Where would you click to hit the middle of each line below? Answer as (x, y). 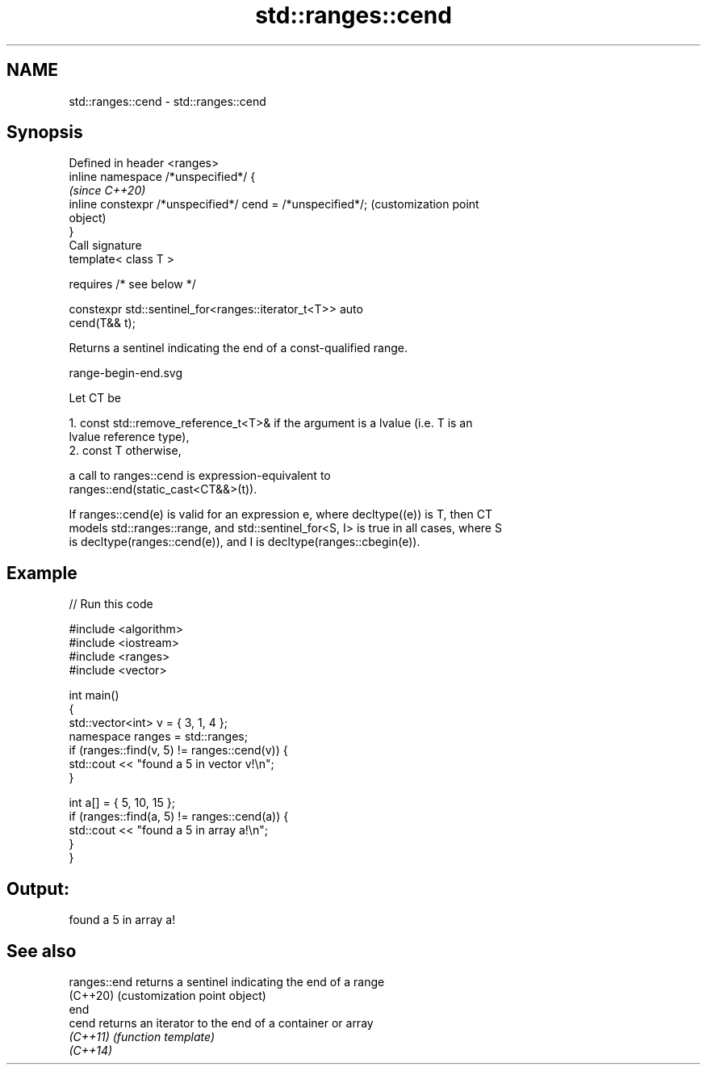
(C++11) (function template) (142, 1036)
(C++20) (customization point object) (167, 995)
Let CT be (95, 398)
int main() (94, 695)
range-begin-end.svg (126, 373)
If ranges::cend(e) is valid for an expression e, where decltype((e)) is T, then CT (280, 514)
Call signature (105, 246)
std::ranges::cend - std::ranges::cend (167, 101)
